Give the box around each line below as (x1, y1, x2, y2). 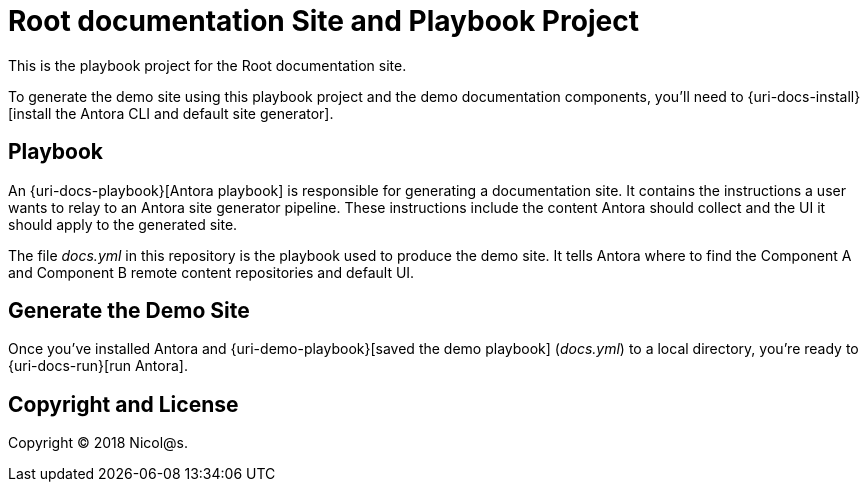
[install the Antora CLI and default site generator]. (8, 104, 334, 122)
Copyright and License (8, 391, 239, 417)
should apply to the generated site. (8, 215, 238, 233)
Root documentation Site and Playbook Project (8, 4, 639, 38)
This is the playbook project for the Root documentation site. (8, 56, 407, 74)
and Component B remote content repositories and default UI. (8, 263, 415, 281)
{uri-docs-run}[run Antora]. (8, 357, 188, 375)
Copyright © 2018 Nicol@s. (8, 434, 189, 452)
